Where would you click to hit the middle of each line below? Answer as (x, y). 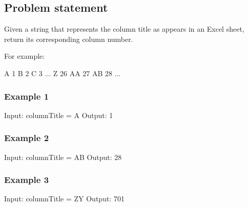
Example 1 (27, 96)
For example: (25, 56)
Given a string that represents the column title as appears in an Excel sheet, (124, 29)
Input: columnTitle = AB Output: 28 (63, 157)
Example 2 (27, 138)
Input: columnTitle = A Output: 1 (59, 115)
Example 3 (27, 180)
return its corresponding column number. (69, 39)
